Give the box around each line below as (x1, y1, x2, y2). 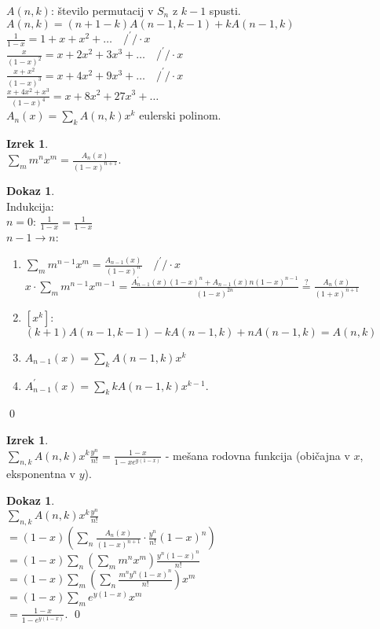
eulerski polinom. (139, 107, 221, 123)
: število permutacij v (50, 2, 154, 18)
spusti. (209, 2, 241, 18)
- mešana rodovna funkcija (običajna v (165, 447, 350, 463)
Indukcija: (6, 197, 54, 214)
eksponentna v (6, 465, 75, 482)
